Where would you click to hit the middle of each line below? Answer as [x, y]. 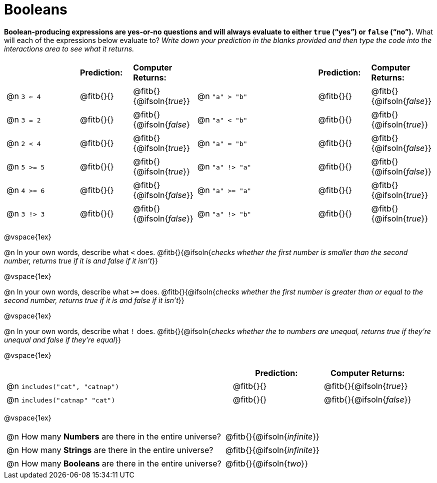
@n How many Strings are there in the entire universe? [110, 450]
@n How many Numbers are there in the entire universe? [114, 436]
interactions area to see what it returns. [69, 48]
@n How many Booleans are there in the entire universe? [114, 463]
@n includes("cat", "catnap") [63, 386]
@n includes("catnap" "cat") [61, 399]
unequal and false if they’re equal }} [62, 339]
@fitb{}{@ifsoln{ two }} [266, 463]
